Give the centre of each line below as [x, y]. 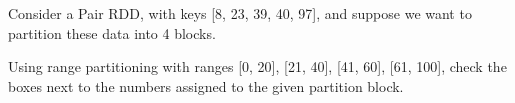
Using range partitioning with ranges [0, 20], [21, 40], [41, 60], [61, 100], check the [257, 66]
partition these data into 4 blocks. [112, 32]
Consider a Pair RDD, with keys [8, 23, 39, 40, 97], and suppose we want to [240, 13]
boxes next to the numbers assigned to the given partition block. [206, 85]
